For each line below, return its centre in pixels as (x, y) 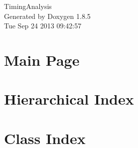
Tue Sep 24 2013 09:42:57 (43, 26)
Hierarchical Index (69, 99)
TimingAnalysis (28, 6)
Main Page (42, 60)
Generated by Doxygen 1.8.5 (47, 16)
